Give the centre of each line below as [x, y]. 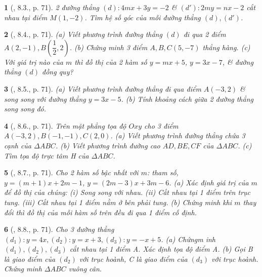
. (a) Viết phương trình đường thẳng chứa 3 [178, 135]
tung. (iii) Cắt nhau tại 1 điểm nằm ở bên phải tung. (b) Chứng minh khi [118, 202]
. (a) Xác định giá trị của [209, 182]
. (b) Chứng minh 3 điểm [108, 47]
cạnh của [18, 145]
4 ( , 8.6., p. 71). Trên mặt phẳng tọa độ [65, 125]
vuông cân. [85, 269]
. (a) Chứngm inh [188, 239]
